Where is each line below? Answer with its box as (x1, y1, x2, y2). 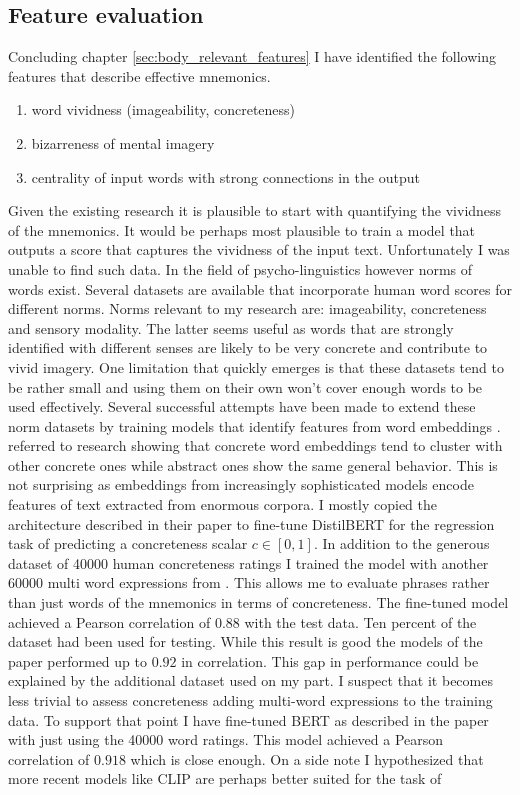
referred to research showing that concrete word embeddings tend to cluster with (8, 435, 503, 456)
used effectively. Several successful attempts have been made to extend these (8, 396, 476, 417)
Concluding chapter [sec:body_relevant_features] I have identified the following (8, 46, 496, 67)
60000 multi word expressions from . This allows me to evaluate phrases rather (8, 572, 490, 593)
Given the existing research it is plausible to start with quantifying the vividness (8, 200, 502, 221)
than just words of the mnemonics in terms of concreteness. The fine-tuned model (8, 592, 509, 613)
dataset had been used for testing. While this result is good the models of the (8, 631, 483, 652)
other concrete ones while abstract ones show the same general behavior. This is (8, 454, 498, 475)
